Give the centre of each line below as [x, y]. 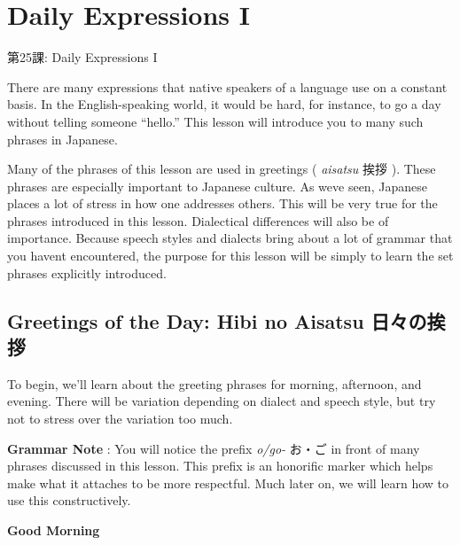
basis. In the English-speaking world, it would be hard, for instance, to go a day [224, 104]
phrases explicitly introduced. [87, 272]
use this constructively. [69, 500]
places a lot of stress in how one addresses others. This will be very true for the [222, 203]
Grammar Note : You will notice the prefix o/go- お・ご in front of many [214, 448]
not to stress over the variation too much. [120, 419]
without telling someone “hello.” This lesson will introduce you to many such [215, 121]
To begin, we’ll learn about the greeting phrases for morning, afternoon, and [214, 383]
